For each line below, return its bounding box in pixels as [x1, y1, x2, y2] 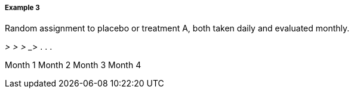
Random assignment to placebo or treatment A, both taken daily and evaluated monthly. [5, 23, 350, 34]
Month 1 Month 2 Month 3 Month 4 [5, 60, 141, 70]
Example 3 [5, 4, 40, 12]
